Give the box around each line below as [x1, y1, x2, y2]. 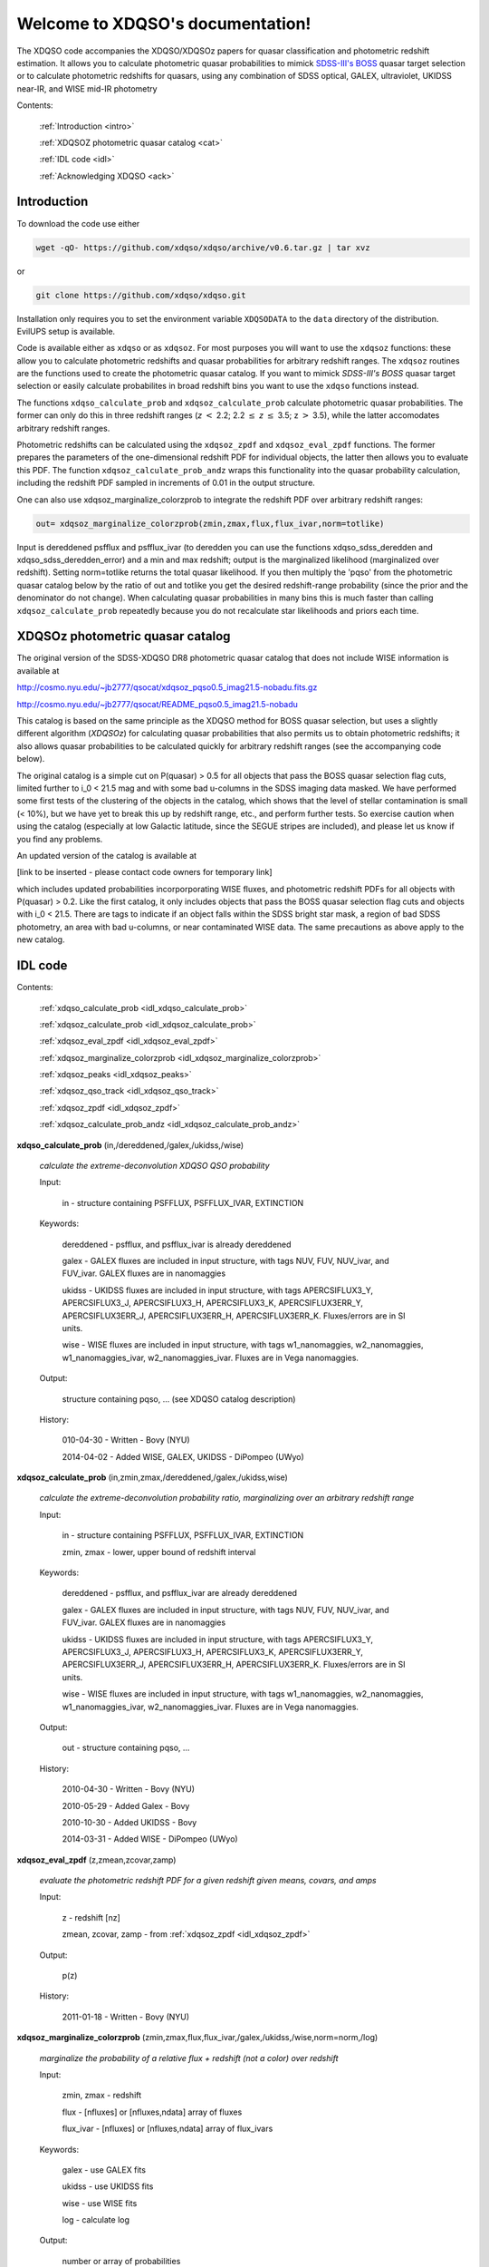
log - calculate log [62, 2214, 130, 2225]
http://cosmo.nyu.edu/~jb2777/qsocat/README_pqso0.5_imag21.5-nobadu [16, 698, 299, 709]
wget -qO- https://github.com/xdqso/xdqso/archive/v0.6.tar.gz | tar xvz [35, 242, 370, 253]
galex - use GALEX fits [62, 2164, 147, 2175]
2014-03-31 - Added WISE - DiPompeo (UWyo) [62, 1834, 239, 1844]
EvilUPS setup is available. [16, 326, 116, 336]
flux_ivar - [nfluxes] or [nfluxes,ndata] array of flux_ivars [62, 2123, 273, 2135]
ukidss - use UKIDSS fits [62, 2181, 154, 2192]
